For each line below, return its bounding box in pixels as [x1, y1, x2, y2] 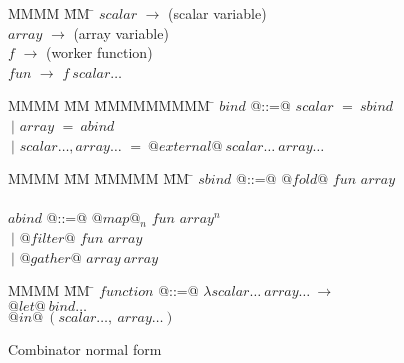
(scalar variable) [168, 3, 267, 23]
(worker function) [45, 42, 153, 63]
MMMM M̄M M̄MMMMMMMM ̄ [8, 95, 215, 116]
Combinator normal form [8, 338, 162, 359]
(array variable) [73, 22, 169, 43]
